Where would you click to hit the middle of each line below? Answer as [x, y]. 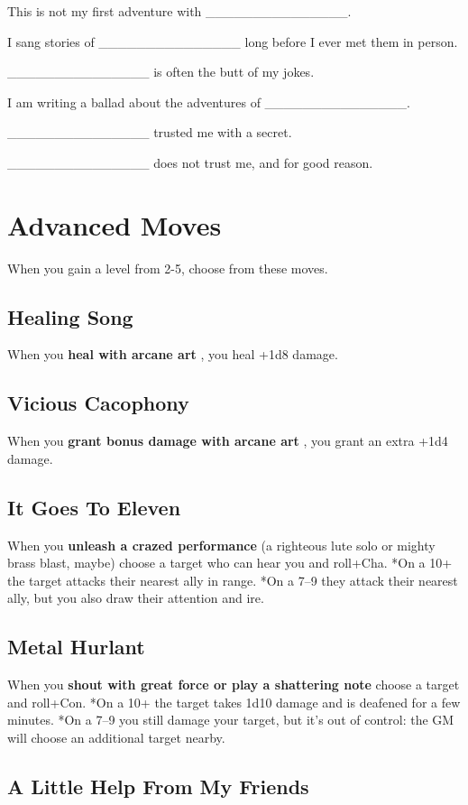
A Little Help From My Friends [158, 786]
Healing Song [70, 316]
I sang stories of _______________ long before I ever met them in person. [233, 41]
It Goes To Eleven [94, 507]
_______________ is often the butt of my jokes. [161, 72]
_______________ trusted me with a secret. [150, 132]
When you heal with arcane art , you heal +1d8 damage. [173, 354]
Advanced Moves [115, 224]
